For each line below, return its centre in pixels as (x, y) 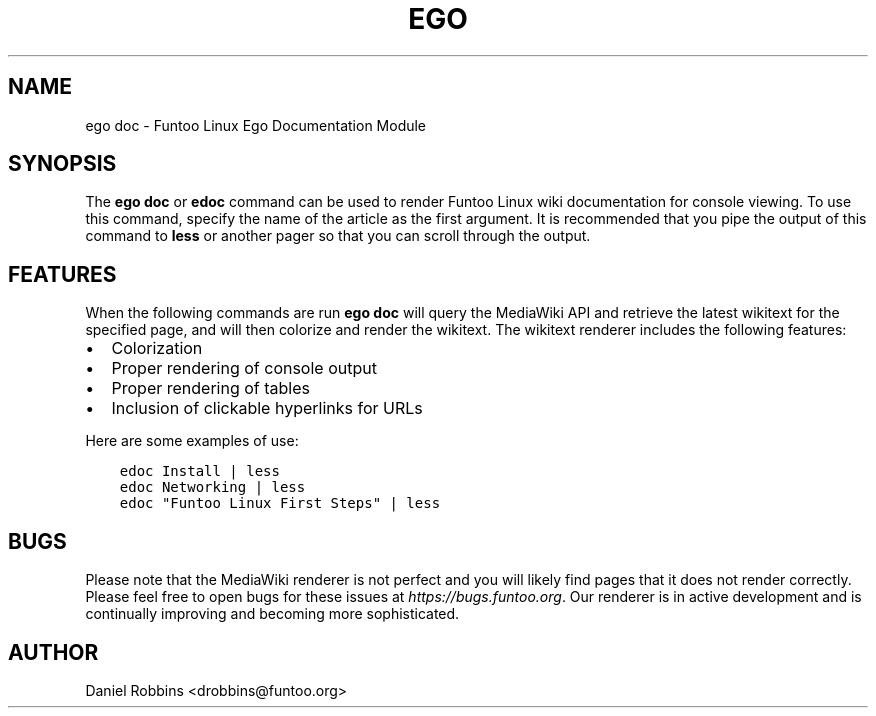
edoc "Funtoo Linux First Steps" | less (280, 503)
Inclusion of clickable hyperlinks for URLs (267, 408)
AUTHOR (53, 652)
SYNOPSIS (62, 164)
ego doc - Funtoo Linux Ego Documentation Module (256, 125)
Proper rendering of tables (210, 388)
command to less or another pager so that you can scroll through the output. (338, 236)
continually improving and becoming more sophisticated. (272, 614)
